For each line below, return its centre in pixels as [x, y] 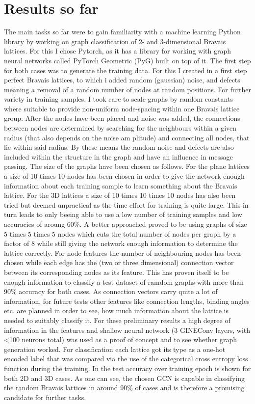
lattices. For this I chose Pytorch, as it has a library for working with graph [118, 51]
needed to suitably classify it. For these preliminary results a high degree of [117, 320]
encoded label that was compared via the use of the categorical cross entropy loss [126, 359]
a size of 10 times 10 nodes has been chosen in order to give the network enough [124, 176]
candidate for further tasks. [45, 397]
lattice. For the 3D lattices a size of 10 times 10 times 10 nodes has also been [120, 195]
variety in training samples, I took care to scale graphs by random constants [118, 99]
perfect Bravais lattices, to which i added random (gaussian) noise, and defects [122, 80]
